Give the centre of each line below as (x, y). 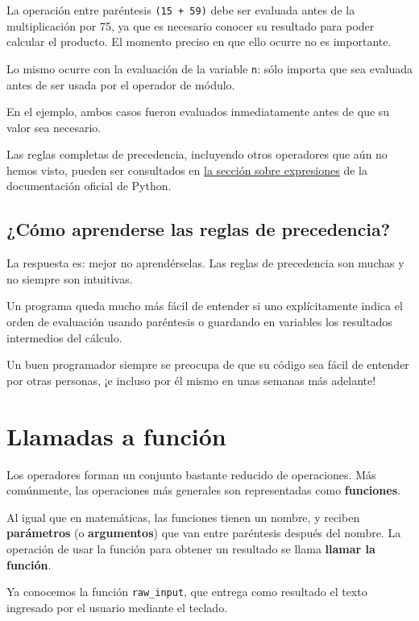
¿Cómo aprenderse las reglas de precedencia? (199, 229)
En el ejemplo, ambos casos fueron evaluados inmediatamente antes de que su (198, 112)
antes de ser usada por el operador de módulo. (121, 84)
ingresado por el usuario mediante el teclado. (117, 607)
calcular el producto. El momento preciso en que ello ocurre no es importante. (199, 41)
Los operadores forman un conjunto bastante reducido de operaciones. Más (191, 474)
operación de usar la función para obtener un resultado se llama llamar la (191, 548)
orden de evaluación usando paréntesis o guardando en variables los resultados (199, 322)
